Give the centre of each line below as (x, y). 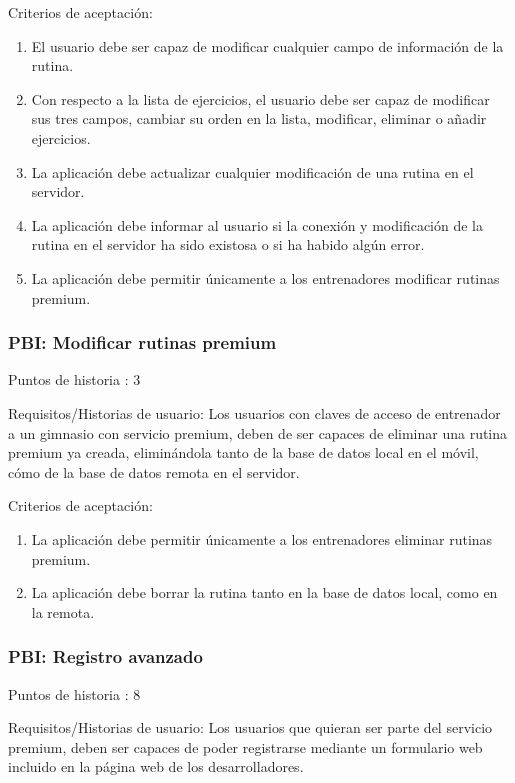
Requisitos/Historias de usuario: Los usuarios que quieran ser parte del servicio (250, 727)
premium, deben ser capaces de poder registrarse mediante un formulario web (245, 746)
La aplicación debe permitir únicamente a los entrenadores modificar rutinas (265, 277)
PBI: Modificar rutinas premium (142, 342)
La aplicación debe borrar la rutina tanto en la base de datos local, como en (264, 592)
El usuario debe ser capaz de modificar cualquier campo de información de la (267, 45)
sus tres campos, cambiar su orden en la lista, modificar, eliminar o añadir (259, 118)
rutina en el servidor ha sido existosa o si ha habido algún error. (228, 244)
